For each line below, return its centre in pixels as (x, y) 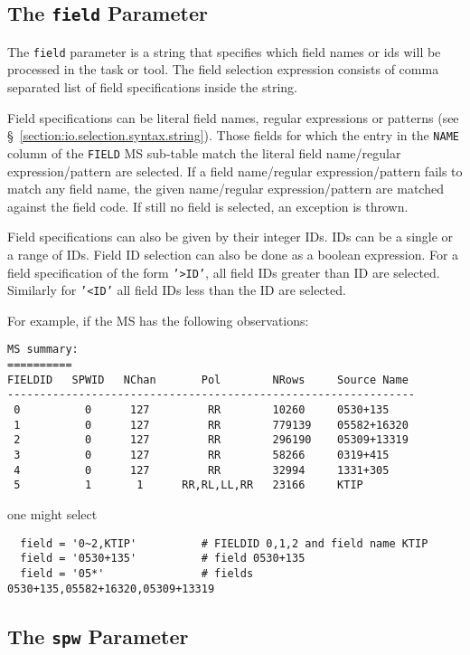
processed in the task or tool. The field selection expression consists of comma (223, 69)
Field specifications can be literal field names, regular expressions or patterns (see (233, 117)
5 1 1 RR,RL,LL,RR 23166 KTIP (188, 485)
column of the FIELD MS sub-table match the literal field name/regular (204, 152)
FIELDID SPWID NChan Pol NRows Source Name (208, 380)
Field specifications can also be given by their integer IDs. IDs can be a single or (230, 237)
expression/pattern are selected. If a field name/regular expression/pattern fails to (235, 171)
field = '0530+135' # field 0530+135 (163, 559)
